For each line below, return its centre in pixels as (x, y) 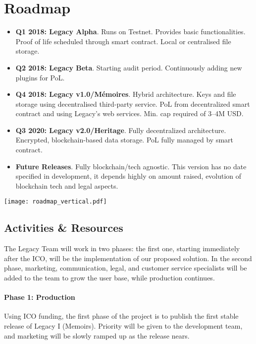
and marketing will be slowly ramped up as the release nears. (97, 335)
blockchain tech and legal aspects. (67, 185)
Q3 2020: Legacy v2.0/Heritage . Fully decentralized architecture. (121, 130)
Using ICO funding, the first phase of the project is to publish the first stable (121, 316)
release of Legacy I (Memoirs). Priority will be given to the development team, (123, 326)
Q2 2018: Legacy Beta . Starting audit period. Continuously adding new (129, 67)
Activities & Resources (64, 228)
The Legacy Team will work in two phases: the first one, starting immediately (122, 248)
